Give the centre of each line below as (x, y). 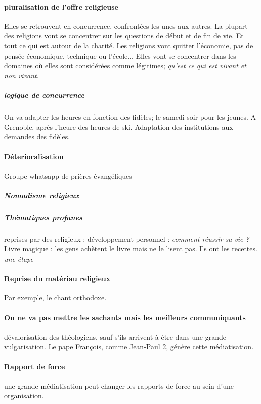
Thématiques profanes (43, 217)
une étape (19, 258)
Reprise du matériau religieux (57, 278)
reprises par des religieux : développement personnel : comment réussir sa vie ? (127, 239)
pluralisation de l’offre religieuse (61, 6)
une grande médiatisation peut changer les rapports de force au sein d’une (119, 386)
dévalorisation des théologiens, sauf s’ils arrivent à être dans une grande (115, 337)
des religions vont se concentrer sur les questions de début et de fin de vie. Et (124, 36)
